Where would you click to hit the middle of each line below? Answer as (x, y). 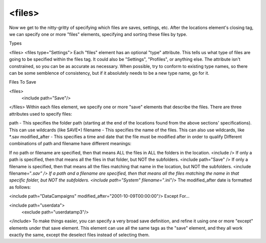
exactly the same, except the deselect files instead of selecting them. (79, 235)
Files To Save (23, 82)
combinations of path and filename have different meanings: (70, 144)
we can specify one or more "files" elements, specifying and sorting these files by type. (98, 34)
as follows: (20, 187)
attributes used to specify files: (41, 114)
